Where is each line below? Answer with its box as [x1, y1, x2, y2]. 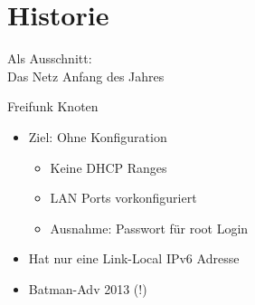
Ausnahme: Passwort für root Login [50, 218, 249, 237]
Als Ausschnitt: [7, 49, 92, 68]
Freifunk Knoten [7, 97, 99, 116]
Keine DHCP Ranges [50, 157, 167, 176]
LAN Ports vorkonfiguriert [50, 188, 197, 207]
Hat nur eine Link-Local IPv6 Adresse [28, 249, 240, 268]
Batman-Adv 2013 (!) [28, 279, 147, 298]
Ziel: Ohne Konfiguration [28, 127, 167, 146]
